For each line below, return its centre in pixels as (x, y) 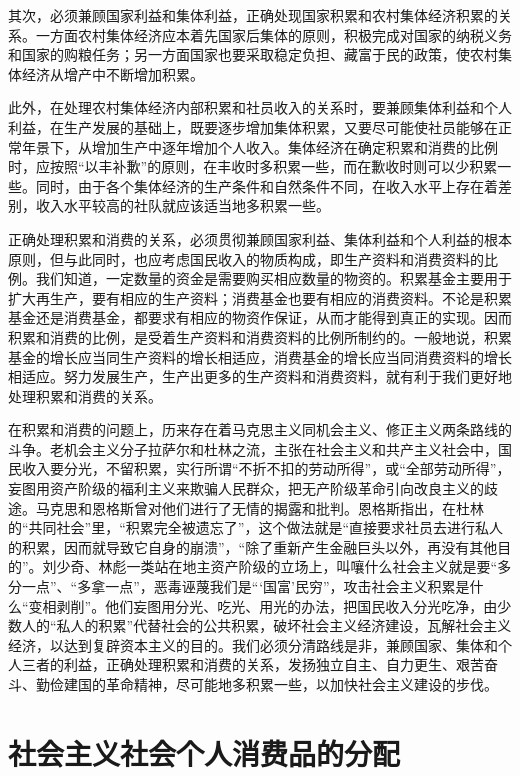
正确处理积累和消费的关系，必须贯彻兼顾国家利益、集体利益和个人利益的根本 (260, 238)
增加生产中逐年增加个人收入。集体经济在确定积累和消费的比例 (294, 146)
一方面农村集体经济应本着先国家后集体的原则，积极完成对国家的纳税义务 (273, 34)
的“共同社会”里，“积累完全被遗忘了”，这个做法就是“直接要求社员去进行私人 (256, 527)
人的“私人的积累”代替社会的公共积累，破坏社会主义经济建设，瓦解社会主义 (266, 625)
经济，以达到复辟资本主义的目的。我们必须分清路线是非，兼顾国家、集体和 (253, 644)
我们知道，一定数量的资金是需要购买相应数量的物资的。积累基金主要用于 (273, 278)
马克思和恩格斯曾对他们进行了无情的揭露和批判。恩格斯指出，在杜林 (259, 507)
